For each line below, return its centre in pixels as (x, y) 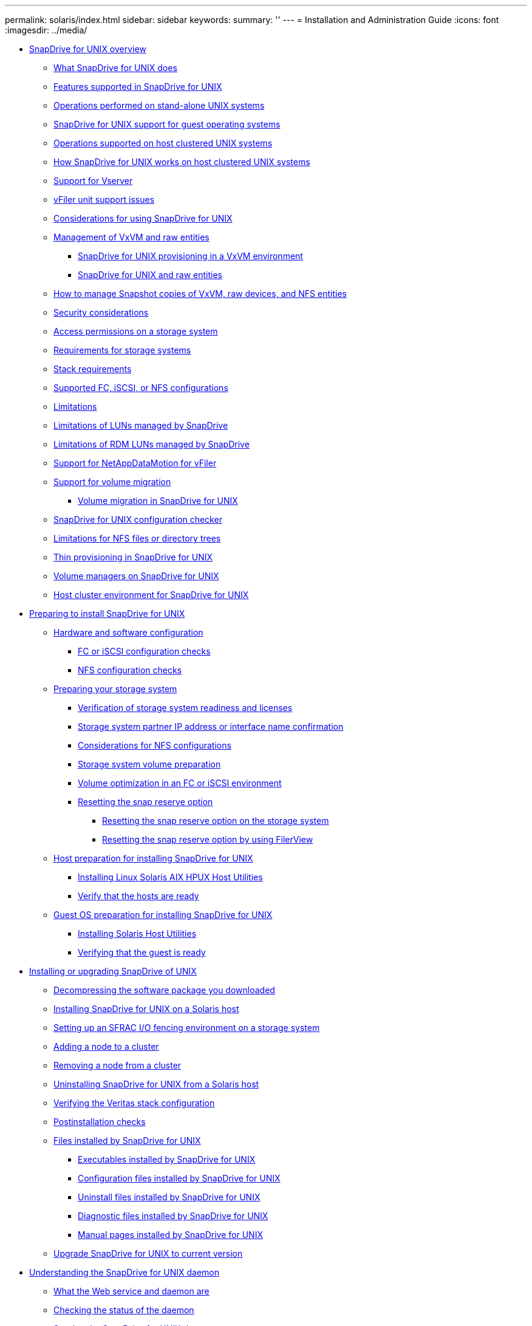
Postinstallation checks (100, 1122)
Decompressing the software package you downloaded (164, 990)
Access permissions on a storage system (136, 331)
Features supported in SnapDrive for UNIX (138, 87)
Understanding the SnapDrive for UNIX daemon (124, 1272)
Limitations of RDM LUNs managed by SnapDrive (152, 444)
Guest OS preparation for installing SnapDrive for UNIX (163, 915)
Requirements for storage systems (122, 350)
